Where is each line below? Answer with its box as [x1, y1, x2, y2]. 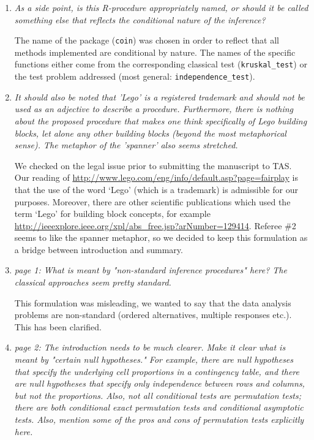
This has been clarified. [14, 320, 102, 333]
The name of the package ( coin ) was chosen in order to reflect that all [14, 34, 279, 47]
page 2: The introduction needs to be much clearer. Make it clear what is [14, 341, 286, 354]
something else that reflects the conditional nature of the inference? [14, 13, 266, 26]
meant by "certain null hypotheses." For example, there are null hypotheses [14, 353, 294, 366]
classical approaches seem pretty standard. [14, 276, 171, 289]
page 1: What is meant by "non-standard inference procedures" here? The [14, 264, 287, 276]
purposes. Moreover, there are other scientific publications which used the [14, 195, 291, 208]
